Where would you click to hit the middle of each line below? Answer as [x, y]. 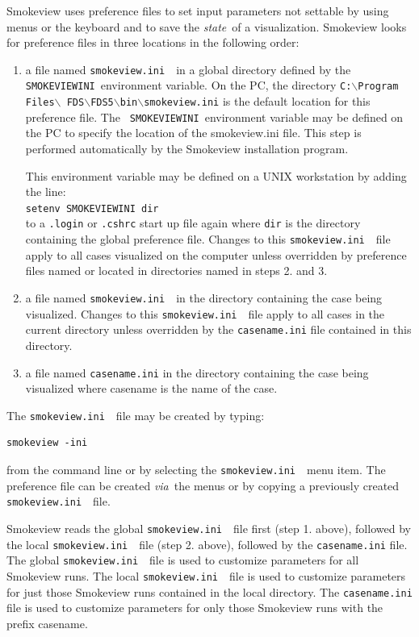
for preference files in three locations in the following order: [153, 42]
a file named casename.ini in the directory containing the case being [197, 372]
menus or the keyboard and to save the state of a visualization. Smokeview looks [207, 26]
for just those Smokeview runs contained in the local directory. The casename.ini [209, 591]
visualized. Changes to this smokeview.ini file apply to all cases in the [205, 313]
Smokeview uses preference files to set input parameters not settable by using [198, 10]
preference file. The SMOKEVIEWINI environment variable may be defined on [214, 117]
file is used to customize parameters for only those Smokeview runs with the [195, 608]
